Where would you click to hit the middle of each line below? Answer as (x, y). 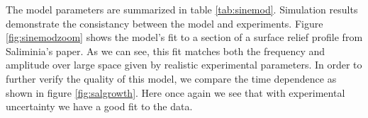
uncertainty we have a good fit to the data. (99, 106)
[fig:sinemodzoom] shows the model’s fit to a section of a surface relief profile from (184, 37)
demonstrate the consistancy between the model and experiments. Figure (165, 23)
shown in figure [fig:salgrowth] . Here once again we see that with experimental (175, 92)
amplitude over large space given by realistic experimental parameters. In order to (184, 65)
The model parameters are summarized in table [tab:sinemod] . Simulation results (182, 9)
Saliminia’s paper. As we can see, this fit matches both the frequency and (166, 51)
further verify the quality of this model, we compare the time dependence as (171, 78)
